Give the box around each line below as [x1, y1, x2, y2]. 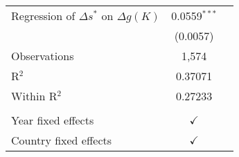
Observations [11, 48, 74, 64]
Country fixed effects [11, 132, 112, 148]
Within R [11, 88, 57, 104]
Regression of [11, 8, 76, 24]
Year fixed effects [11, 112, 94, 128]
